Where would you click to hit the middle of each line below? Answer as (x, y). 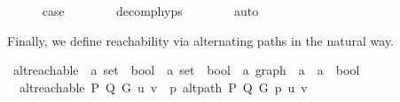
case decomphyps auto (150, 11)
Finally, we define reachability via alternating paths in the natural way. (201, 40)
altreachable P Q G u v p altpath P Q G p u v (163, 87)
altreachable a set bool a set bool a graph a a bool (186, 70)
